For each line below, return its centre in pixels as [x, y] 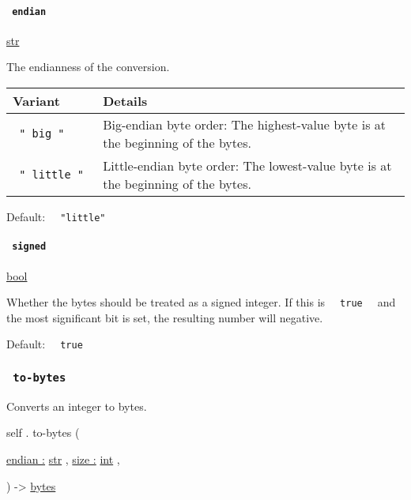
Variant [36, 101]
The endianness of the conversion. [88, 67]
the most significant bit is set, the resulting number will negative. [165, 317]
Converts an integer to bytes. [77, 406]
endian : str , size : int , [63, 459]
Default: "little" [56, 217]
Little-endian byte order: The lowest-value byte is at [247, 166]
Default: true [45, 344]
